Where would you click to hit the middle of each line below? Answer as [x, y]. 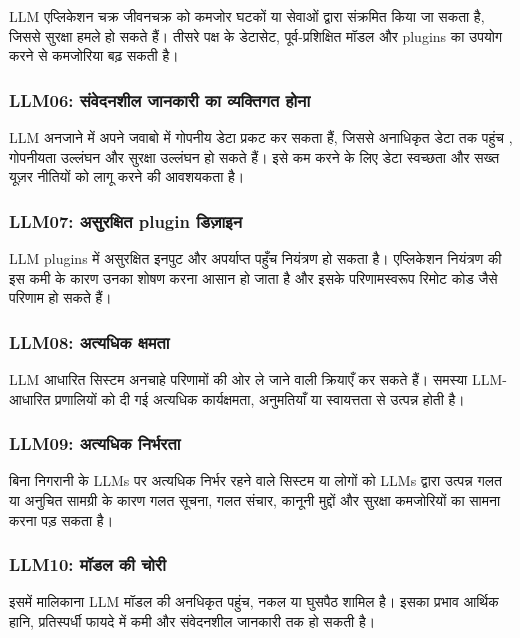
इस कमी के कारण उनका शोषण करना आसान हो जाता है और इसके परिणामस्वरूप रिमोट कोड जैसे [253, 277]
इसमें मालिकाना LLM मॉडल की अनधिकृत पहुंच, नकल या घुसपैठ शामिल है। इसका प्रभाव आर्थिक [254, 601]
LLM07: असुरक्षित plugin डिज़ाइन [125, 220]
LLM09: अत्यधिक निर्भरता [95, 443]
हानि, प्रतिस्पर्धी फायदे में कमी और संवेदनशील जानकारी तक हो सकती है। [192, 621]
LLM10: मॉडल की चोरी [87, 564]
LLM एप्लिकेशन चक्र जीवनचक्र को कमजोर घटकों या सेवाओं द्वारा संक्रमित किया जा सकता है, [247, 16]
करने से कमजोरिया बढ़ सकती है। [94, 55]
